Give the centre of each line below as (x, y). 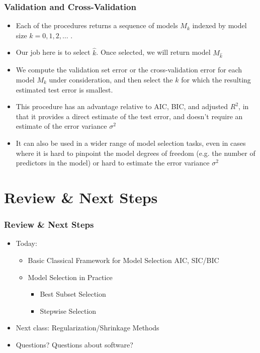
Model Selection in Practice (70, 277)
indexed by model (220, 25)
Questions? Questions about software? (74, 344)
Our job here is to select (53, 52)
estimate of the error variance (61, 126)
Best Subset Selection (73, 294)
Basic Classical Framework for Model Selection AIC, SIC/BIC (123, 260)
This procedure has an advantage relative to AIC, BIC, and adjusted (122, 106)
